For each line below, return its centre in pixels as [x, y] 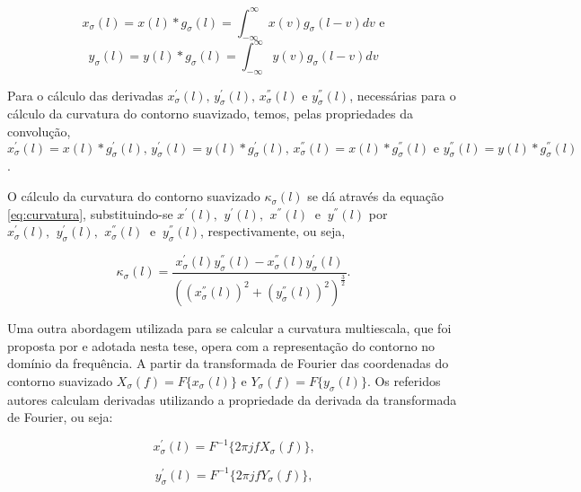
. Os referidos [404, 380]
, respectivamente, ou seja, [273, 231]
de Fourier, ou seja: [60, 417]
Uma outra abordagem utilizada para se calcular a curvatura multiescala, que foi [229, 328]
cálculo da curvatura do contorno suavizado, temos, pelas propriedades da [211, 114]
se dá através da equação [376, 196]
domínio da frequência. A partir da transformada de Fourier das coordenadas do [228, 363]
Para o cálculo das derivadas [85, 95]
